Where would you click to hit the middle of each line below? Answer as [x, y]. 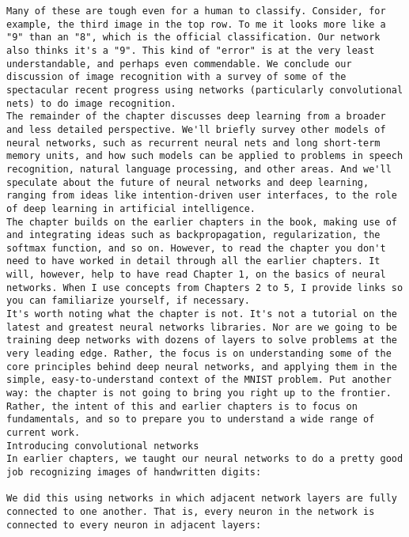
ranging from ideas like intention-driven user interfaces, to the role [202, 196]
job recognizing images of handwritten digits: [134, 472]
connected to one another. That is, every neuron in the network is [191, 511]
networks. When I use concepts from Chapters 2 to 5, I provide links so [205, 287]
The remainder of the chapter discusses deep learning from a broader [196, 117]
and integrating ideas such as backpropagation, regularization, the [193, 235]
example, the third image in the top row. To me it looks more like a [196, 24]
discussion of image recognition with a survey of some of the [176, 77]
